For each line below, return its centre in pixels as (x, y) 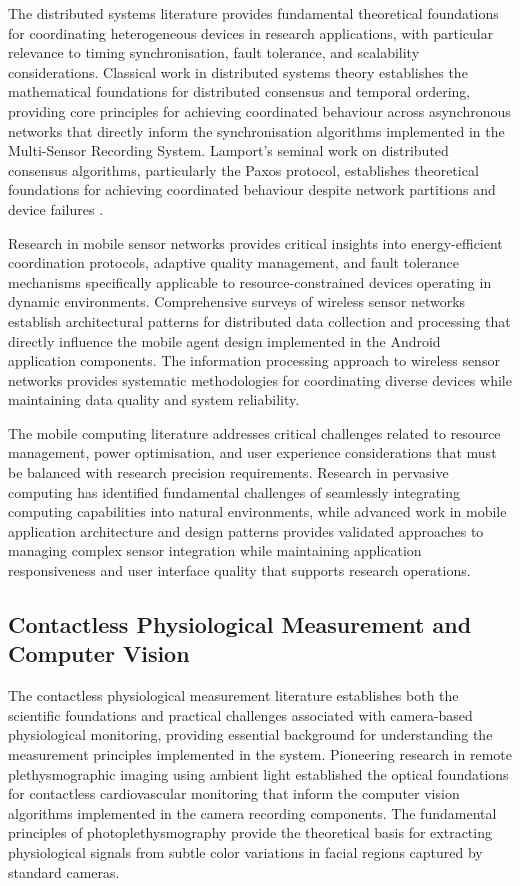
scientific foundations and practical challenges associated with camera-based (240, 714)
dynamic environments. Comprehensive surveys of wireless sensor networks (237, 301)
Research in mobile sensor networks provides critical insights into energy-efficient (255, 242)
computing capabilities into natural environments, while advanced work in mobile (257, 511)
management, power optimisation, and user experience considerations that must (252, 452)
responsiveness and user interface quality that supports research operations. (239, 570)
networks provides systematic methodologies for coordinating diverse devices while (260, 379)
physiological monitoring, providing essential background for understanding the (250, 734)
